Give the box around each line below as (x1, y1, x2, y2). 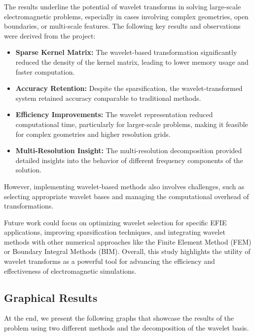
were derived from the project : (4, 30, 96, 41)
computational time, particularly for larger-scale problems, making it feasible (15, 119, 248, 129)
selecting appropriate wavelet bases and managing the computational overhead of (4, 191, 249, 201)
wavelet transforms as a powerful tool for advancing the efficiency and (4, 256, 215, 266)
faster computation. (15, 66, 75, 77)
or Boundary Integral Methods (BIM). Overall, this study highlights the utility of (4, 246, 251, 256)
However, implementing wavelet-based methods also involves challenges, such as (4, 181, 245, 191)
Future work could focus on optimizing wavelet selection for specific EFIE (4, 217, 227, 227)
